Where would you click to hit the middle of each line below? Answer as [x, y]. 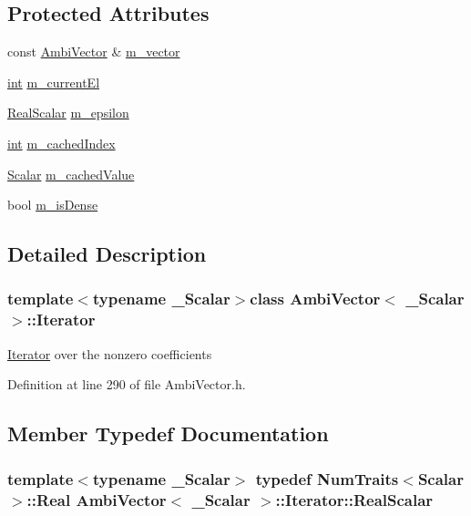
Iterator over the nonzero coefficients [110, 353]
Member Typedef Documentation [168, 433]
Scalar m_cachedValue [71, 174]
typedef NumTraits [327, 478]
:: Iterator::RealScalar [354, 499]
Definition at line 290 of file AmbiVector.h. [127, 384]
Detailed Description [107, 254]
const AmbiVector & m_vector [94, 52]
